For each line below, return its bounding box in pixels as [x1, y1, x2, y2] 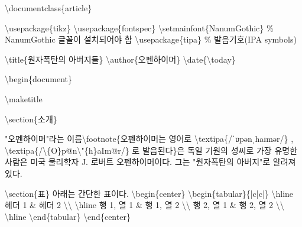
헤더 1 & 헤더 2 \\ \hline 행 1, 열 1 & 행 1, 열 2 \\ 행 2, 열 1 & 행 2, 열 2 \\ [5, 199, 284, 211]
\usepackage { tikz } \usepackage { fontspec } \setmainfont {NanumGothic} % [5, 21, 274, 34]
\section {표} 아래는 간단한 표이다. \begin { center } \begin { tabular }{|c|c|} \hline [5, 187, 294, 199]
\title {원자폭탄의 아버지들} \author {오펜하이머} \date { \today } [5, 53, 236, 65]
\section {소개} [5, 112, 57, 125]
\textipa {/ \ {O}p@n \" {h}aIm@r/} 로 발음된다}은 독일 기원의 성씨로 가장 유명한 [5, 144, 298, 156]
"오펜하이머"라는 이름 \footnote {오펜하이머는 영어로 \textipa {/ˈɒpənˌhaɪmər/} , [5, 132, 294, 145]
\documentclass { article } [5, 2, 92, 14]
